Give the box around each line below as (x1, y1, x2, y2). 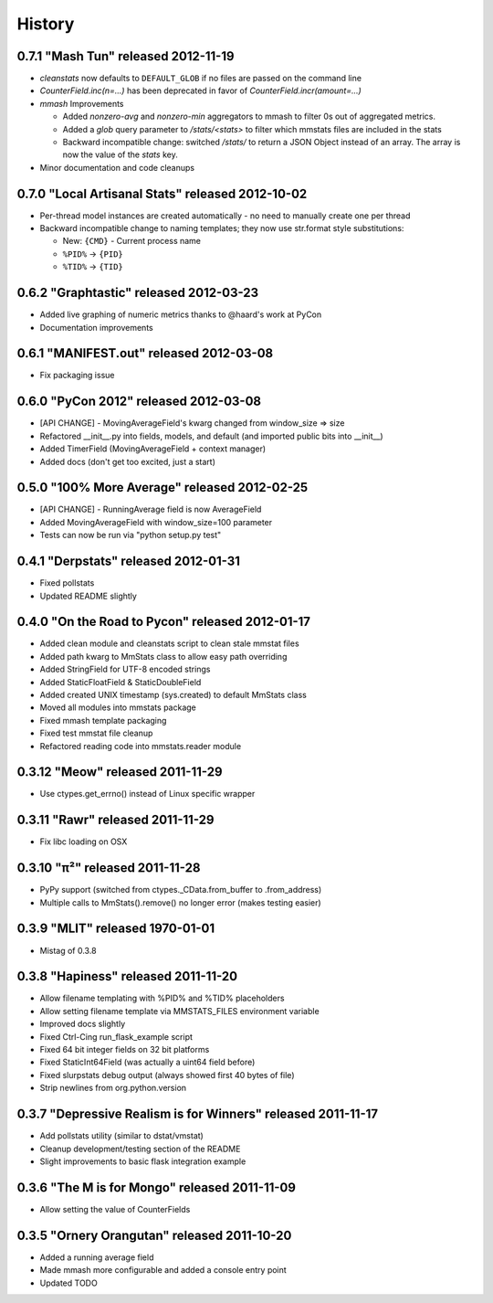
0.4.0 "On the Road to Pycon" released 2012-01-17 (16, 614, 310, 630)
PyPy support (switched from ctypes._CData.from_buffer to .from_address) (39, 885, 322, 895)
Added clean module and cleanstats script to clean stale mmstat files (39, 638, 300, 649)
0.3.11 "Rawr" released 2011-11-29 (16, 812, 215, 828)
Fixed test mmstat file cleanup (39, 727, 153, 739)
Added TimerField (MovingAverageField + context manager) (39, 443, 267, 454)
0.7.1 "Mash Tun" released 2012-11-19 (16, 48, 235, 64)
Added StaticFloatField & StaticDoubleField (39, 676, 202, 687)
